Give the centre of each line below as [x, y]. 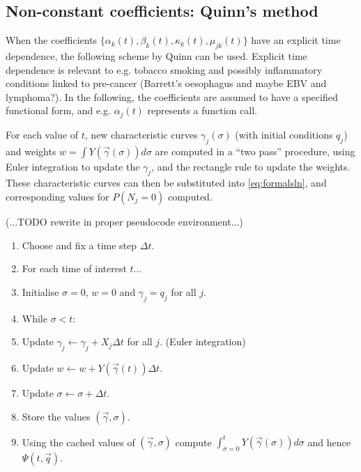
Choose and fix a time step [79, 245]
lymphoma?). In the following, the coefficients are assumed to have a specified [172, 96]
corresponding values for [57, 197]
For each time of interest [74, 268]
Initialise [40, 291]
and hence [329, 442]
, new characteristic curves [141, 134]
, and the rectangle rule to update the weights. [251, 166]
